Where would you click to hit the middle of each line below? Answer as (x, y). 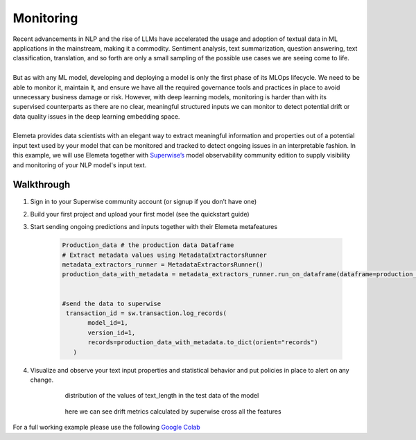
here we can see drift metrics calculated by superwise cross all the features (173, 411)
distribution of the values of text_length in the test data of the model (162, 396)
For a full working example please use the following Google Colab (106, 428)
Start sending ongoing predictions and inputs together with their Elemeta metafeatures (154, 227)
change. (42, 380)
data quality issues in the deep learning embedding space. (96, 116)
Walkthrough (42, 185)
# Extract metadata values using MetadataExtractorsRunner (164, 255)
